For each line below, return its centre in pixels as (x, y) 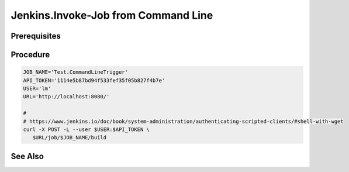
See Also (27, 156)
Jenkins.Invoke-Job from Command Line (112, 15)
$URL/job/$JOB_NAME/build (70, 138)
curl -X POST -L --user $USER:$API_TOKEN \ (87, 129)
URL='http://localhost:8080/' (66, 97)
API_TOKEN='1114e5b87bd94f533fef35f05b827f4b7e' (94, 80)
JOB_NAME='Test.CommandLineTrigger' (76, 72)
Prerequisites (36, 36)
